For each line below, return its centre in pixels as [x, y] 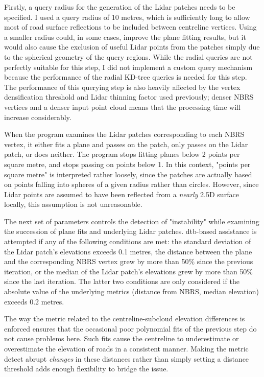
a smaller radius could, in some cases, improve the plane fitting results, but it [125, 37]
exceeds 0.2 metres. [34, 301]
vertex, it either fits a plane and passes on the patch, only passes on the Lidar [126, 144]
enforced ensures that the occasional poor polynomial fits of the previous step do [130, 328]
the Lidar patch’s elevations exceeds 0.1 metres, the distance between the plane [128, 251]
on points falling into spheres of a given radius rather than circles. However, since [131, 184]
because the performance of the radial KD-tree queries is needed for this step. [126, 77]
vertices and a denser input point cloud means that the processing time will [122, 107]
